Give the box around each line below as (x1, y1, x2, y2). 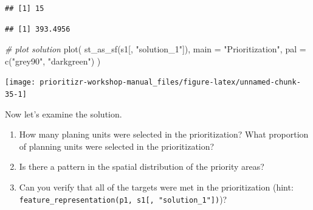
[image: (5, 78, 36, 87)
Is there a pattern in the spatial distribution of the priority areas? (19, 160, 264, 173)
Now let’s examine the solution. (5, 107, 122, 120)
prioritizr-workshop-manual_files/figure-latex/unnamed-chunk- (40, 78, 301, 87)
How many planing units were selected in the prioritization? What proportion (19, 128, 309, 141)
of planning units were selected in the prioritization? (19, 139, 215, 152)
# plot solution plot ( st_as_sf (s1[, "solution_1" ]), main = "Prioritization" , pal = (5, 43, 306, 55)
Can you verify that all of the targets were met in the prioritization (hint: (19, 181, 294, 194)
